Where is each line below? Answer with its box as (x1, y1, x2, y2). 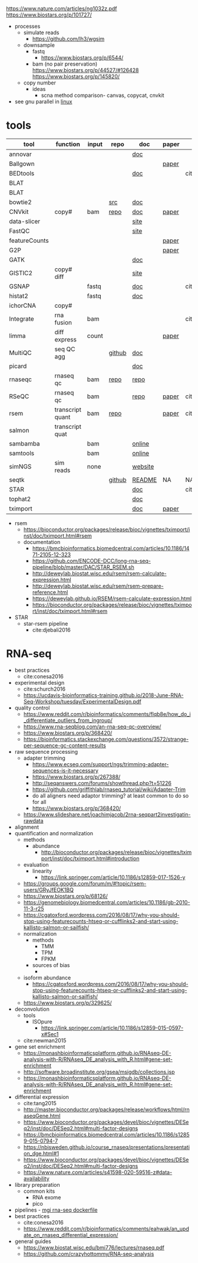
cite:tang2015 (23, 1099, 57, 1106)
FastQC (9, 227, 30, 235)
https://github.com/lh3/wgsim (32, 35, 105, 42)
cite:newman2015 (23, 1037, 67, 1044)
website (132, 462, 154, 470)
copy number (23, 79, 56, 86)
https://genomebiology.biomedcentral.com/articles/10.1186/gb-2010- (23, 899, 190, 906)
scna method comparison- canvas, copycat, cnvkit (41, 92, 164, 99)
